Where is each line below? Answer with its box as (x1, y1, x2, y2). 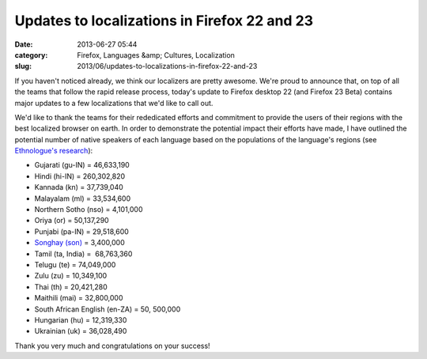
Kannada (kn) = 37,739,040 (34, 183, 124, 192)
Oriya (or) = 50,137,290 (34, 216, 110, 225)
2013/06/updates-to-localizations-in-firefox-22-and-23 (77, 62, 258, 71)
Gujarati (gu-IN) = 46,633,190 (34, 161, 130, 170)
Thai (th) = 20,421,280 (34, 282, 108, 292)
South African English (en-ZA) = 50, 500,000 (34, 304, 181, 314)
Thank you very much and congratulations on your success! (14, 341, 210, 350)
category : (14, 50, 48, 59)
